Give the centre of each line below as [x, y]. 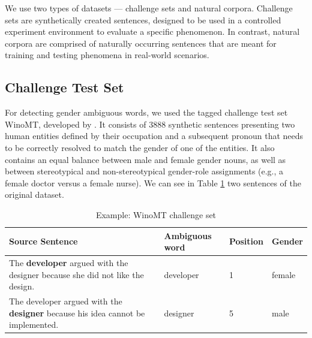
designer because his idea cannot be [77, 313]
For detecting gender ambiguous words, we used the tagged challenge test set [146, 112]
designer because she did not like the [76, 274]
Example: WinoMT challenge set [156, 214]
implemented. [34, 325]
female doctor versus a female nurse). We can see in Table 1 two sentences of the [153, 182]
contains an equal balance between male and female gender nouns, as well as [145, 159]
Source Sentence [43, 241]
